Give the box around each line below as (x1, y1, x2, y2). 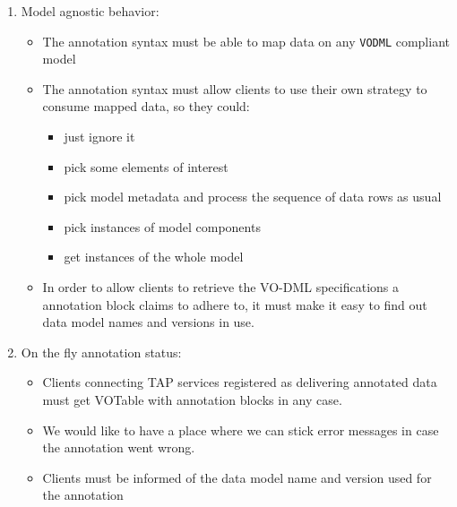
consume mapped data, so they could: (42, 97, 250, 116)
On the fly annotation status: (21, 342, 182, 361)
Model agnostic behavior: (21, 2, 160, 20)
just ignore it (64, 127, 135, 146)
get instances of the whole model (64, 247, 244, 266)
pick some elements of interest (64, 157, 228, 176)
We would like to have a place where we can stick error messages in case (42, 420, 439, 439)
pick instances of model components (64, 217, 261, 236)
